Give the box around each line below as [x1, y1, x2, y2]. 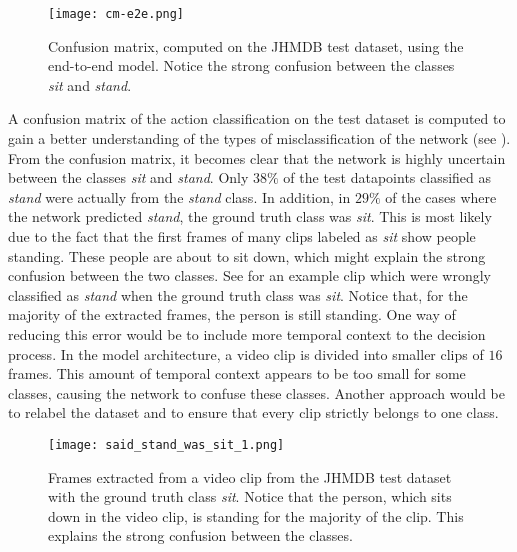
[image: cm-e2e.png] [48, 7, 185, 21]
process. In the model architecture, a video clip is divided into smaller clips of [8, 343, 484, 364]
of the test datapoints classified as [283, 167, 492, 188]
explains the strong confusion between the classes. [48, 525, 353, 546]
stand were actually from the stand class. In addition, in [8, 186, 351, 207]
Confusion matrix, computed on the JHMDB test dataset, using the [48, 35, 464, 56]
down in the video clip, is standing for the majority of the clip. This [48, 505, 464, 526]
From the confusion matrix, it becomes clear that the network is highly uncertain [8, 147, 506, 168]
